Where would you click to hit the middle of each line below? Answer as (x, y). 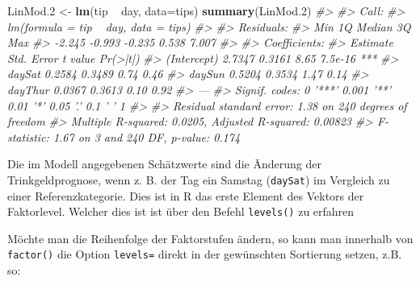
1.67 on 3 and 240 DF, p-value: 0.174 (147, 136)
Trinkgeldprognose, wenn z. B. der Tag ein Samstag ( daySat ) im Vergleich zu (199, 179)
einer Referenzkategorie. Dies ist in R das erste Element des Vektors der (186, 195)
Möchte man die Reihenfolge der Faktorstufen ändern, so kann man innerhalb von (210, 238)
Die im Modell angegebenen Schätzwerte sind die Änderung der (164, 164)
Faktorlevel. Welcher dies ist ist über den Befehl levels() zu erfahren (181, 211)
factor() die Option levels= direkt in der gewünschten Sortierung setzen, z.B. (205, 254)
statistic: (28, 136)
